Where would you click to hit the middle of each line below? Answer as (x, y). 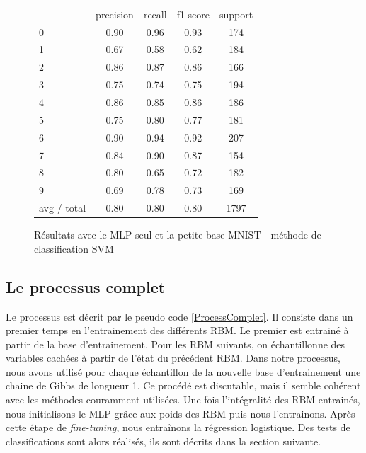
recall (155, 14)
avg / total (63, 208)
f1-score (193, 14)
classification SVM (74, 248)
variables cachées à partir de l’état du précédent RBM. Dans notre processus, (173, 358)
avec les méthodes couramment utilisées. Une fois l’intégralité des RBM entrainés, (183, 400)
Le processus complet (86, 286)
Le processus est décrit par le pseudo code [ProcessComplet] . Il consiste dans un (179, 316)
